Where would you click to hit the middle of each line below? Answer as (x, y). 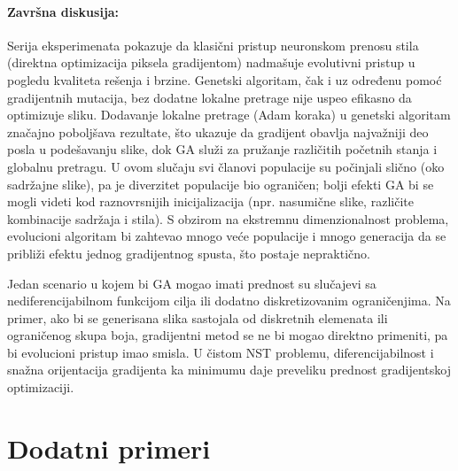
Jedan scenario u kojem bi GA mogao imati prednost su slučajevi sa (192, 283)
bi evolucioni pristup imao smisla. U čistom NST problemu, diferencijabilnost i (221, 352)
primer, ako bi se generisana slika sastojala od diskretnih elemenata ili (198, 317)
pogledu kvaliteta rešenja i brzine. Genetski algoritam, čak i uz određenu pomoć (225, 79)
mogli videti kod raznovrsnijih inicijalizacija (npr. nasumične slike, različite (210, 201)
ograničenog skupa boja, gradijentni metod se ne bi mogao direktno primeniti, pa (228, 335)
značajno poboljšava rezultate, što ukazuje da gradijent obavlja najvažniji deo (218, 131)
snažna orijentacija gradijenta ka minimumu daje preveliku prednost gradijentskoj (229, 370)
